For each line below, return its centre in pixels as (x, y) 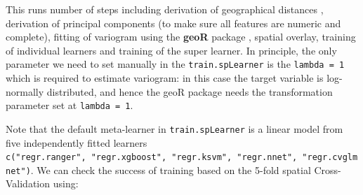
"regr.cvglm (330, 158)
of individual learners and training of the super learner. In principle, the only (171, 50)
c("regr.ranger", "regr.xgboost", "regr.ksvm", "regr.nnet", (152, 158)
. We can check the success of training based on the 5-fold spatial (171, 169)
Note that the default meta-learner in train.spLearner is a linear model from (174, 128)
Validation (28, 183)
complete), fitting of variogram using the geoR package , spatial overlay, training (181, 37)
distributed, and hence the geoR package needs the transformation (190, 91)
